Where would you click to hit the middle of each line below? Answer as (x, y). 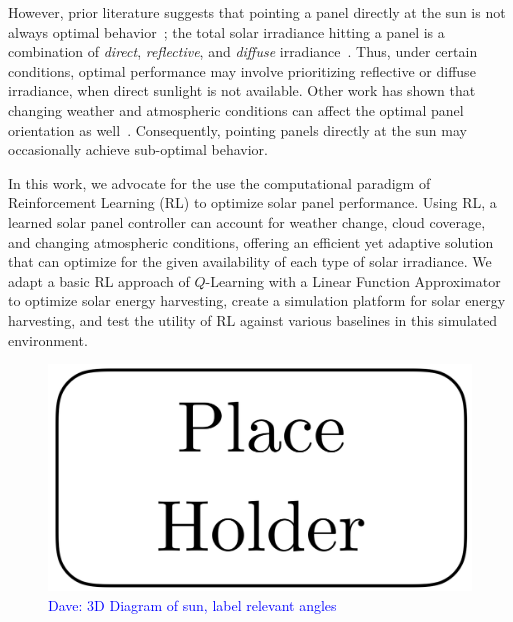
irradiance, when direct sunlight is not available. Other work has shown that (242, 90)
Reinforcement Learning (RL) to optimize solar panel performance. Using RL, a (252, 202)
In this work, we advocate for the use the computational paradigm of (219, 182)
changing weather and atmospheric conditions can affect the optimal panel (236, 109)
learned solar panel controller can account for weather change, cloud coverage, (247, 221)
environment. (48, 339)
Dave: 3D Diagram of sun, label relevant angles (192, 605)
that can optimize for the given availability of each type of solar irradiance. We (250, 261)
